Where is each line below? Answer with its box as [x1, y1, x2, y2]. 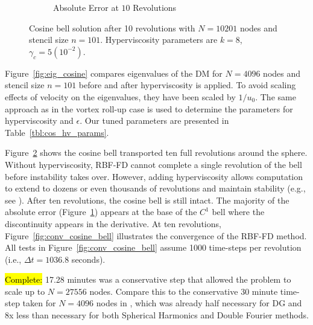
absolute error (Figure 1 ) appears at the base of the [5, 205, 197, 218]
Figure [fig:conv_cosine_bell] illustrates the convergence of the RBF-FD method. [5, 229, 307, 242]
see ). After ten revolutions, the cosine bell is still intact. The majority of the [5, 193, 289, 206]
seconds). [71, 253, 106, 265]
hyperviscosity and [5, 114, 74, 127]
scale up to [5, 285, 45, 297]
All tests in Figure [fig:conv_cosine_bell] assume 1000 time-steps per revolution [5, 241, 302, 254]
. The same [255, 90, 296, 103]
